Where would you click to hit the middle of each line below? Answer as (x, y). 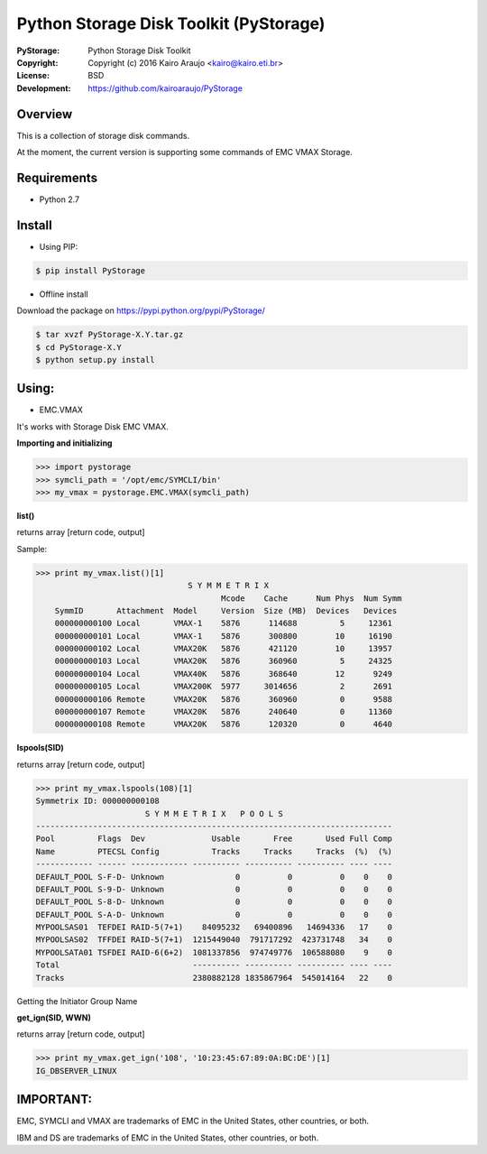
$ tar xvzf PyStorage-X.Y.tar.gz (110, 335)
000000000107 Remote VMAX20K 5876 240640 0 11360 (223, 712)
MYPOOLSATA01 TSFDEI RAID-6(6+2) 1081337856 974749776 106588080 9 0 (214, 952)
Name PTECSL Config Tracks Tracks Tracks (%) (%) (214, 851)
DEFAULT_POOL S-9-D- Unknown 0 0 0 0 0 (214, 889)
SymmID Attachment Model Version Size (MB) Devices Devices (226, 610)
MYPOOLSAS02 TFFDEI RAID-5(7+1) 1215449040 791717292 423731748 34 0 (214, 940)
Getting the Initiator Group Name (77, 1001)
